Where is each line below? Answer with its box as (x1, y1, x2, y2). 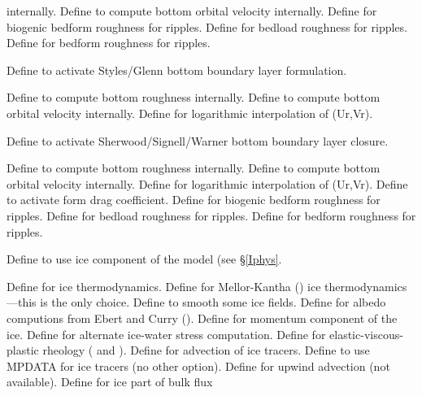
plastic (7, 342, 39, 359)
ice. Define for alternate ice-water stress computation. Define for (7, 325, 326, 342)
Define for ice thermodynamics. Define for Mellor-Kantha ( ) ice (7, 277, 321, 294)
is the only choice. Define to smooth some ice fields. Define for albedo (40, 294, 386, 311)
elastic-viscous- (329, 325, 403, 342)
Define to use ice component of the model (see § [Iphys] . (7, 250, 282, 268)
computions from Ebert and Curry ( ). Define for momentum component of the (7, 309, 398, 326)
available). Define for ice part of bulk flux (7, 373, 213, 390)
